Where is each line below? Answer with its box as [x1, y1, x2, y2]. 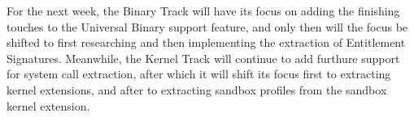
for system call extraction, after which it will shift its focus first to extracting [7, 65, 391, 82]
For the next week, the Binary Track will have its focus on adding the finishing [7, 2, 400, 19]
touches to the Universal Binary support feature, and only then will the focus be [7, 18, 408, 35]
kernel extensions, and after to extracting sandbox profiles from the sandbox [7, 81, 387, 98]
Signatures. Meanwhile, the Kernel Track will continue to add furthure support [7, 49, 400, 66]
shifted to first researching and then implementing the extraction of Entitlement [7, 34, 406, 51]
